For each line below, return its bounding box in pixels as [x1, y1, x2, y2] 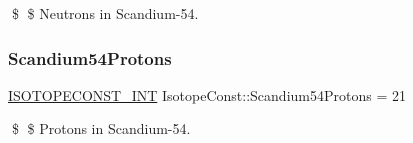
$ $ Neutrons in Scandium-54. [11, 3, 199, 23]
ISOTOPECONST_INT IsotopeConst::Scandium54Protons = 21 [8, 84, 406, 105]
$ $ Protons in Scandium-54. [11, 118, 191, 139]
